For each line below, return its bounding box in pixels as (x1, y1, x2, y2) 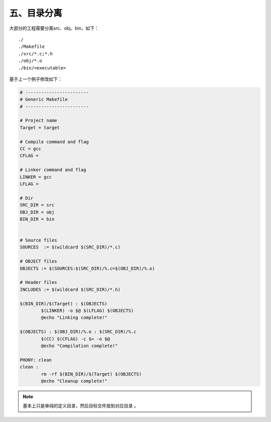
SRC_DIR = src (20, 202, 55, 208)
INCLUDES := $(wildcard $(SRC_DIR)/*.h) (20, 287, 120, 292)
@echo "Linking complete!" (41, 315, 107, 320)
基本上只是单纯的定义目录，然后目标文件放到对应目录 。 (23, 403, 139, 409)
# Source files (20, 237, 57, 243)
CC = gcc (20, 146, 42, 151)
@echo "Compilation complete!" (41, 343, 118, 349)
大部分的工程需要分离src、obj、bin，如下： (9, 25, 99, 31)
